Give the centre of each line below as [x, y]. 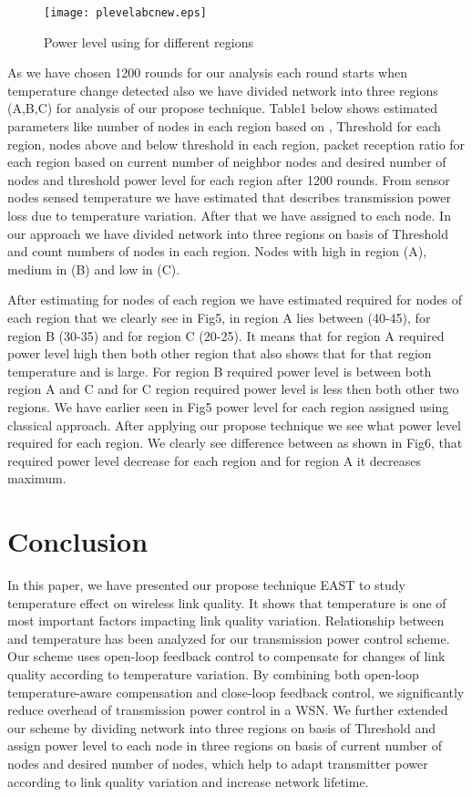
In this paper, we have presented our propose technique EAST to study [206, 585]
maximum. [37, 478]
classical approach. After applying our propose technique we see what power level [234, 424]
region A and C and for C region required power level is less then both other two [233, 389]
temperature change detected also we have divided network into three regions [223, 90]
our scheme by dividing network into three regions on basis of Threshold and [221, 727]
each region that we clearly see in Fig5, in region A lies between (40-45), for [219, 317]
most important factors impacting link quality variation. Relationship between [226, 621]
